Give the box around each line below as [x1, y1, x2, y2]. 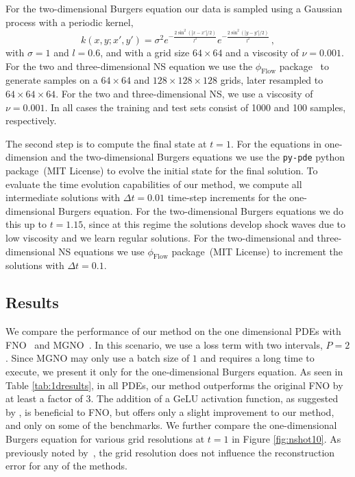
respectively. [5, 113, 57, 128]
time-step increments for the [167, 190, 286, 205]
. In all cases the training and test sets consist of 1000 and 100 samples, [45, 100, 346, 114]
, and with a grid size [100, 45, 190, 60]
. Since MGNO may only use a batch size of [5, 351, 190, 365]
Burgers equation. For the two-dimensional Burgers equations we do [58, 203, 344, 218]
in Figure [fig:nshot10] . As [232, 432, 341, 446]
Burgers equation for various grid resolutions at [5, 432, 205, 446]
